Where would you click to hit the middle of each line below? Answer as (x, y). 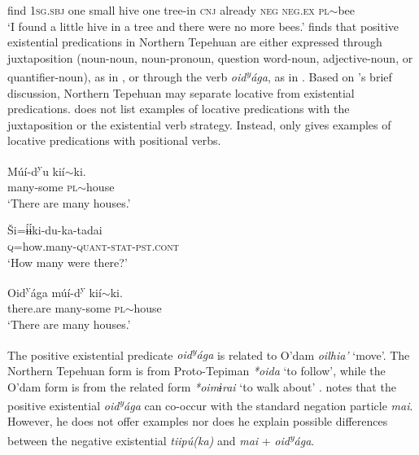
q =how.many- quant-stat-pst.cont (94, 246)
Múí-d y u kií (36, 170)
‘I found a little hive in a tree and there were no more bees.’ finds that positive (203, 26)
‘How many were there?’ (68, 262)
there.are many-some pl (66, 308)
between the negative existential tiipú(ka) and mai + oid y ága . (161, 439)
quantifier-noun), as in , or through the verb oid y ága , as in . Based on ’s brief (200, 76)
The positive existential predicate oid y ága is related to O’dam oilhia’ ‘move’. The (209, 353)
